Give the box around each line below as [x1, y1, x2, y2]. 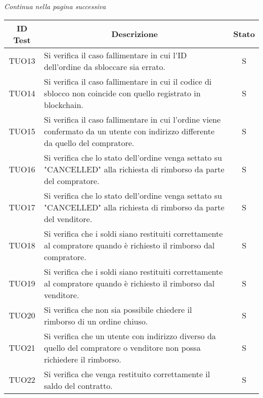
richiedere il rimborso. [44, 353, 121, 365]
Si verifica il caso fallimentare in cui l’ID [44, 49, 187, 61]
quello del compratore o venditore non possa [44, 341, 201, 353]
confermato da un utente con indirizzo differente [44, 125, 215, 137]
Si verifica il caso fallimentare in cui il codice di [44, 75, 212, 87]
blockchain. [44, 98, 83, 111]
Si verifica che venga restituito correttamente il [44, 368, 210, 380]
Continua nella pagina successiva [4, 1, 106, 11]
